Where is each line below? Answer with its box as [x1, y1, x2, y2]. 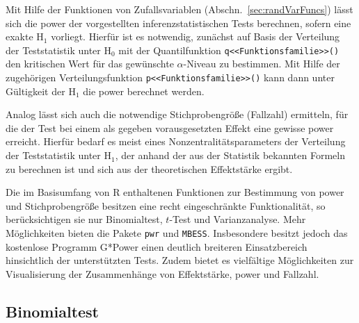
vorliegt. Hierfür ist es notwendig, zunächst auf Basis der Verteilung [51, 29, 340, 44]
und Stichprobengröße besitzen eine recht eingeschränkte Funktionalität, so [6, 198, 326, 213]
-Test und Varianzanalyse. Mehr [169, 212, 306, 226]
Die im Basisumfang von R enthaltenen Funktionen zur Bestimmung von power [6, 185, 344, 199]
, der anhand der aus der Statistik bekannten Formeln [115, 148, 346, 163]
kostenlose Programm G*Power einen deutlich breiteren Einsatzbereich [6, 239, 308, 254]
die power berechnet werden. [83, 83, 205, 98]
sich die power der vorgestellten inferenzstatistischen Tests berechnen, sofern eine [6, 15, 351, 30]
